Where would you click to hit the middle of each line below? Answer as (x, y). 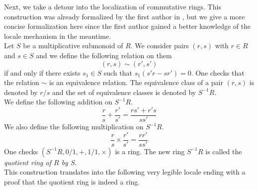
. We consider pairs (160, 46)
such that (118, 72)
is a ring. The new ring (150, 151)
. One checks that (218, 72)
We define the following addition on (58, 102)
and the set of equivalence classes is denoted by (124, 92)
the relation (22, 82)
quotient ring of (28, 162)
